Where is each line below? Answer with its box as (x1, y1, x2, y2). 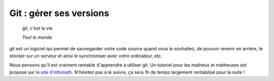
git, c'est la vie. (22, 25, 54, 31)
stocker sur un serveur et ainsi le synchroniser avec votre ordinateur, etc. (9, 53, 162, 59)
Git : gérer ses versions (9, 8, 109, 19)
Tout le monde (22, 34, 53, 40)
